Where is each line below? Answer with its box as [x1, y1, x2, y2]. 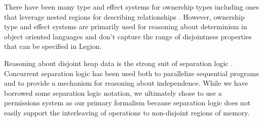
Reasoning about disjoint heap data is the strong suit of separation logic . [4, 57, 233, 68]
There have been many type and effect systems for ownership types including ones [4, 2, 259, 12]
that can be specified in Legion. [4, 41, 102, 51]
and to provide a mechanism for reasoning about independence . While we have [4, 78, 248, 88]
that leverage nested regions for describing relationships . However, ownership [4, 11, 245, 22]
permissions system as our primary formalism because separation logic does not [4, 97, 251, 108]
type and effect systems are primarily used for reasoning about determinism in [4, 21, 247, 32]
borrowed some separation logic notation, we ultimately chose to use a [4, 87, 222, 98]
